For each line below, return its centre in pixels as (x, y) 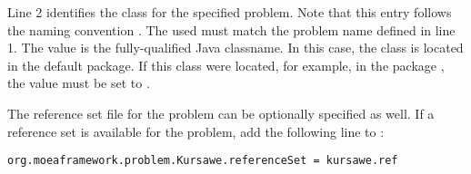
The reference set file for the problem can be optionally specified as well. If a (221, 113)
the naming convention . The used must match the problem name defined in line (231, 29)
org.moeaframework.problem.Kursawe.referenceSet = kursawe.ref (203, 161)
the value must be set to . (79, 83)
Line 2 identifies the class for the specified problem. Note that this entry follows (230, 12)
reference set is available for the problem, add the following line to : (196, 131)
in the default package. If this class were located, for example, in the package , (226, 65)
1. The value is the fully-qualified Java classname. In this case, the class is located (235, 48)
